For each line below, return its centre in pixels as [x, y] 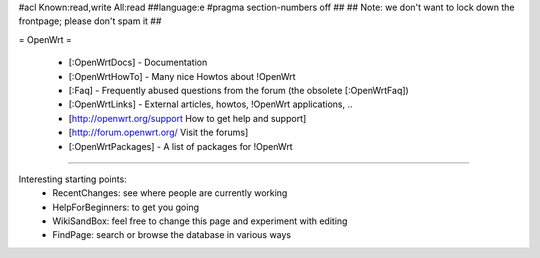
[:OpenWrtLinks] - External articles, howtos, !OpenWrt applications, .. [210, 104]
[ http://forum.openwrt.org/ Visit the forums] [158, 132]
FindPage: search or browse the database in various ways [172, 235]
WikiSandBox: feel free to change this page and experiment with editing [200, 221]
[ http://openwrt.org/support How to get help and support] [187, 118]
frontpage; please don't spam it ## [90, 21]
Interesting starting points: [72, 179]
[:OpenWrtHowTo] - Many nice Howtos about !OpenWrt [182, 76]
